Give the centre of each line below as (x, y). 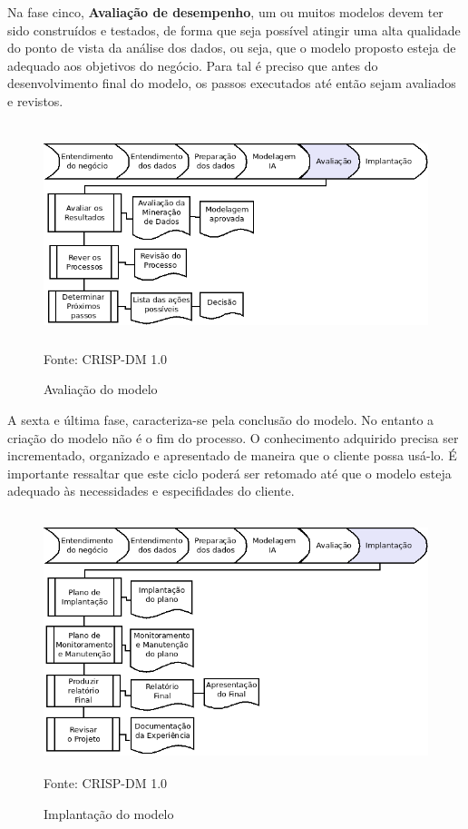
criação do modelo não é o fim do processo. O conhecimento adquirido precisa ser (233, 437)
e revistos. (35, 100)
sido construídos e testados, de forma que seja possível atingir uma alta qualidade (234, 30)
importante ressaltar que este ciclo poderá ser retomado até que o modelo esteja (229, 473)
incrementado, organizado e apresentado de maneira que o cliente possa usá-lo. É (232, 455)
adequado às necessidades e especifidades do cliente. (151, 491)
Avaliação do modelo (101, 389)
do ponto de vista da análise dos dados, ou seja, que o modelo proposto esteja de (232, 48)
